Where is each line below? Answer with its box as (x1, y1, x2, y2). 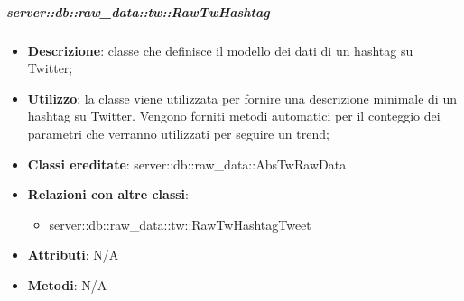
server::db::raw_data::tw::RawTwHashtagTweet (49, 214, 311, 233)
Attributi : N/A (27, 245, 119, 264)
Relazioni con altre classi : (27, 185, 189, 204)
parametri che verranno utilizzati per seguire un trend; (27, 123, 329, 142)
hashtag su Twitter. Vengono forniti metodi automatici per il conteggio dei (27, 106, 441, 125)
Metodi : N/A (27, 275, 107, 294)
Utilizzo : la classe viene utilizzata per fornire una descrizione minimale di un (27, 88, 457, 107)
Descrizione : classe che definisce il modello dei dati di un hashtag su (27, 41, 413, 59)
